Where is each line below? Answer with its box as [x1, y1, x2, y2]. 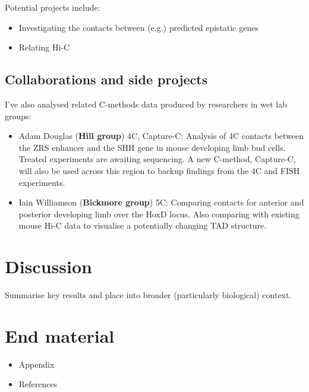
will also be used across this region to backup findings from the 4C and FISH [18, 164, 300, 176]
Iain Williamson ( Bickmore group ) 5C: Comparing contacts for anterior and [18, 196, 304, 208]
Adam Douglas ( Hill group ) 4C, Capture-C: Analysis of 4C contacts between [18, 129, 304, 142]
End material [5, 323, 115, 347]
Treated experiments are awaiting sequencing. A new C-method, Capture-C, [18, 153, 296, 165]
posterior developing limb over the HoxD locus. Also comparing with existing [18, 207, 299, 220]
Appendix [18, 358, 55, 370]
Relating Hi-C [18, 41, 70, 53]
